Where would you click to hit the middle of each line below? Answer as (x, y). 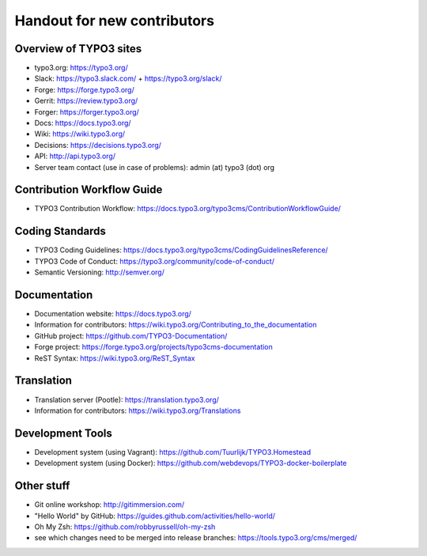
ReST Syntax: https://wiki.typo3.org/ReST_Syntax (115, 358)
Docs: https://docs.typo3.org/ (83, 123)
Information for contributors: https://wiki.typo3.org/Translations (138, 410)
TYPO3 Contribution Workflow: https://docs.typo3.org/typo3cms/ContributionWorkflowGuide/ (188, 209)
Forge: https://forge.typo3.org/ (84, 89)
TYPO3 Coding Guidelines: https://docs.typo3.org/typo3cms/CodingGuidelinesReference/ (181, 250)
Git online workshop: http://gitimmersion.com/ (110, 505)
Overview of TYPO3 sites (78, 49)
